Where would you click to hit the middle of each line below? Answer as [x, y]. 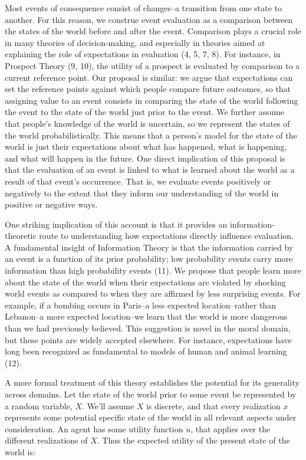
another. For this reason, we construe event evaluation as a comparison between [149, 19]
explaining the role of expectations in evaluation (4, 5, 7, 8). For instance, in [143, 54]
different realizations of [46, 440]
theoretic [21, 236]
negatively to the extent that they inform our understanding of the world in [142, 193]
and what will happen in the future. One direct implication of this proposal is [145, 158]
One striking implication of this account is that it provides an [116, 224]
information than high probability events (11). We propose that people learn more [153, 270]
